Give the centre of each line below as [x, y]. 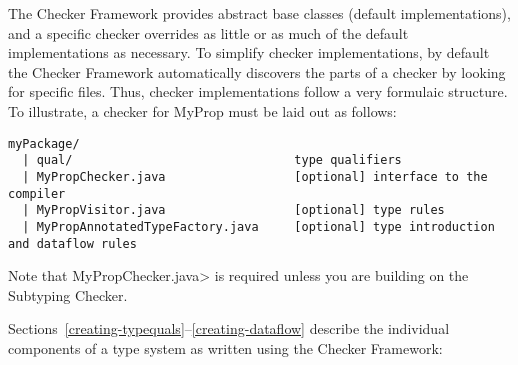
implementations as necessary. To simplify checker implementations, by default [249, 52]
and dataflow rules [72, 243]
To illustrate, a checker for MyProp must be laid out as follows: [202, 110]
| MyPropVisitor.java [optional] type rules [233, 210]
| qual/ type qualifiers [212, 160]
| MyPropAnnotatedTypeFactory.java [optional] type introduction [258, 226]
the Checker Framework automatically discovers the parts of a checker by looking [257, 71]
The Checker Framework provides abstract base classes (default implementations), [259, 13]
